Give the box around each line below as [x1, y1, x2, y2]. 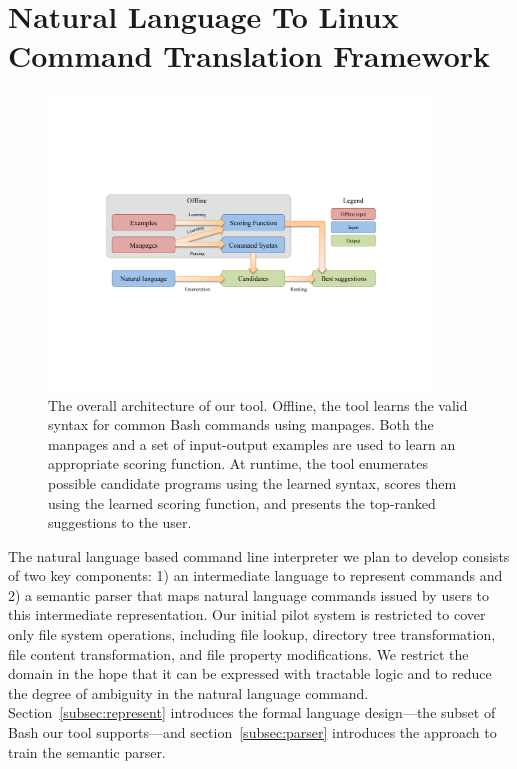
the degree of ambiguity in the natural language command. [8, 682, 369, 703]
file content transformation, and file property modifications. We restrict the [8, 643, 469, 664]
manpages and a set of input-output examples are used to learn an [48, 433, 456, 454]
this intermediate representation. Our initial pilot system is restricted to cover [8, 604, 486, 625]
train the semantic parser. [8, 741, 166, 762]
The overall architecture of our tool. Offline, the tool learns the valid [48, 394, 468, 415]
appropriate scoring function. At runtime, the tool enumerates [48, 453, 428, 474]
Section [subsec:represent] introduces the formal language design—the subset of [8, 702, 496, 723]
